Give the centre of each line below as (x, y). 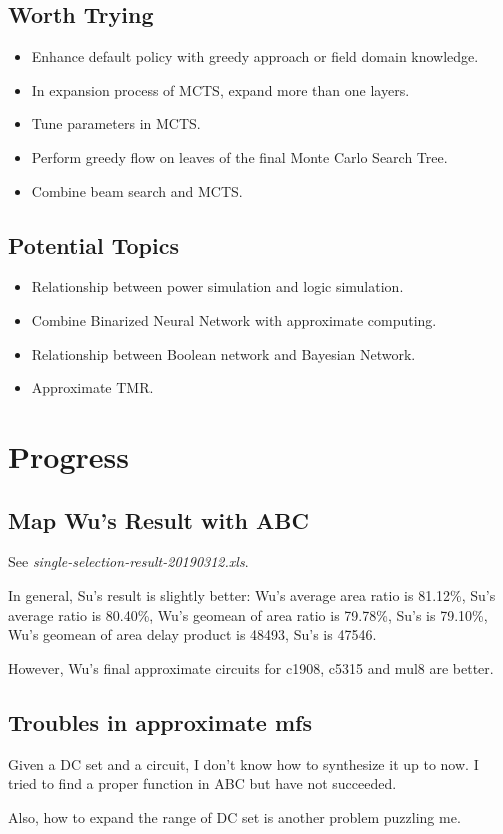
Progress (68, 455)
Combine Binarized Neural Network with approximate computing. (234, 319)
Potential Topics (93, 244)
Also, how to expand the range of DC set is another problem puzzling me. (234, 816)
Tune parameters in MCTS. (116, 123)
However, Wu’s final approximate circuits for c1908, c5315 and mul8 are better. (251, 667)
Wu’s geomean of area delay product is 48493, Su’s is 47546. (192, 634)
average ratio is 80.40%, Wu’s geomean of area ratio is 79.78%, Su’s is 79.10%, (248, 614)
